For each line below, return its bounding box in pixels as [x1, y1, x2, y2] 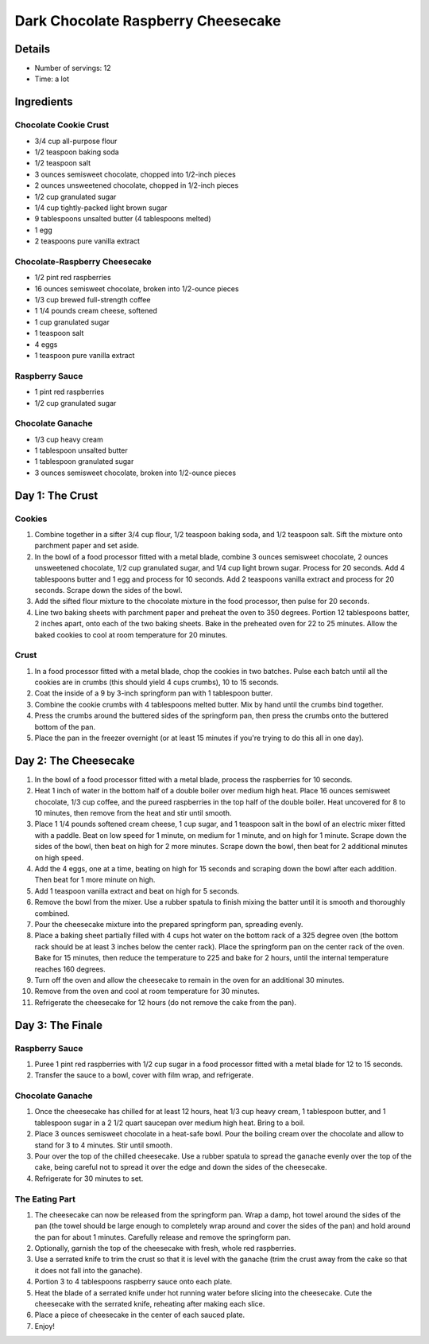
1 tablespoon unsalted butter [34, 446, 129, 455]
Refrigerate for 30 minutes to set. [34, 1174, 144, 1183]
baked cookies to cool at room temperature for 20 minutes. [34, 629, 228, 640]
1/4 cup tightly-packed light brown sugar [34, 203, 168, 212]
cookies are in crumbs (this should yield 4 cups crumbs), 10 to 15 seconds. [34, 677, 280, 688]
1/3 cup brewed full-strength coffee [34, 295, 151, 305]
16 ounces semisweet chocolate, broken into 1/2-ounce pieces [34, 283, 239, 294]
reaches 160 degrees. [34, 964, 106, 974]
